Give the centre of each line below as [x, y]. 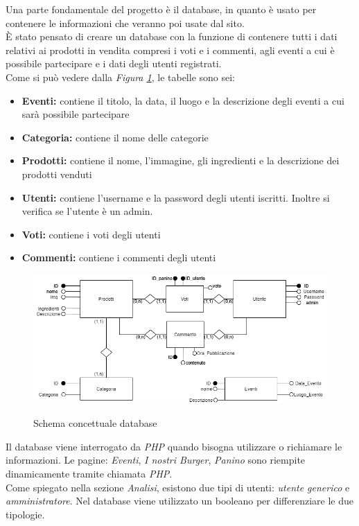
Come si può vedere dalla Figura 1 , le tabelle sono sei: [120, 77]
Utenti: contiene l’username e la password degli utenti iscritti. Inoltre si [176, 197]
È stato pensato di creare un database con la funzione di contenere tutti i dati [172, 36]
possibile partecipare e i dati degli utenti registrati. [114, 63]
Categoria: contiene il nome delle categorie [115, 137]
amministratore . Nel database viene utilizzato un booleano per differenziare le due [179, 501]
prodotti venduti [57, 174]
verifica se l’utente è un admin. [87, 211]
